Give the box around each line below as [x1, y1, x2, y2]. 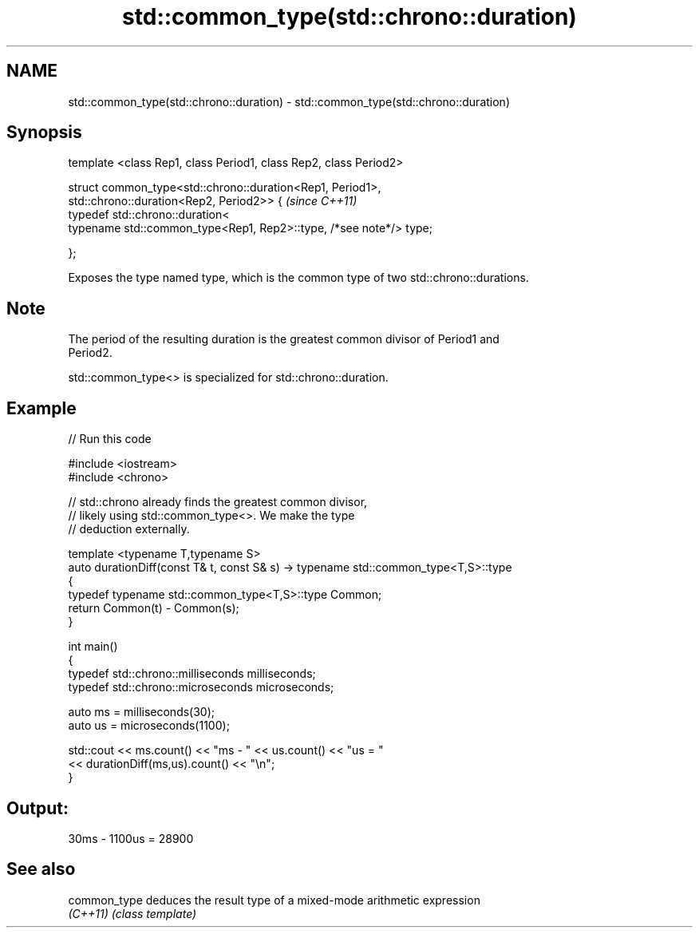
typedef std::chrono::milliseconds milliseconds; [68, 667, 316, 681]
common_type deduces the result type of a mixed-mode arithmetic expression [68, 892, 480, 907]
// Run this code [68, 432, 152, 446]
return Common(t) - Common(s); [68, 601, 239, 615]
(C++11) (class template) [68, 906, 197, 920]
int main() [68, 639, 118, 654]
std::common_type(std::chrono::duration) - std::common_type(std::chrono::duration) [68, 94, 510, 109]
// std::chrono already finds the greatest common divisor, [68, 495, 368, 509]
